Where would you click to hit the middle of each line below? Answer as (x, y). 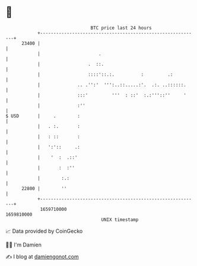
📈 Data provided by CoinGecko (44, 231)
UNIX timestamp (120, 219)
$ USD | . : (43, 116)
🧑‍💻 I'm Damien (24, 245)
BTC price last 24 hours (121, 28)
